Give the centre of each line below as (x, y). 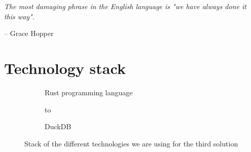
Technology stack (65, 68)
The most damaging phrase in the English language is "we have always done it (125, 6)
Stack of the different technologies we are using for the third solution (131, 143)
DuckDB (58, 126)
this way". (20, 16)
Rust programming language (89, 92)
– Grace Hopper (29, 33)
